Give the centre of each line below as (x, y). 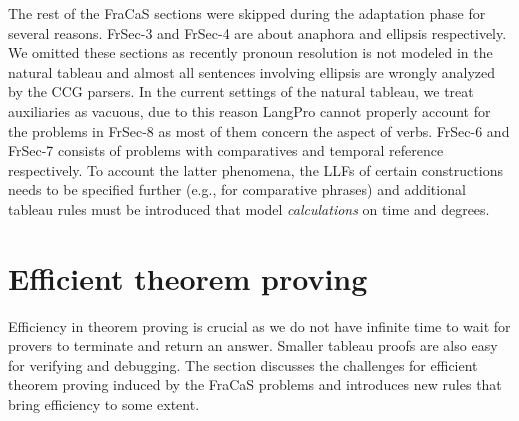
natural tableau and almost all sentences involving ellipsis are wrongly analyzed (252, 71)
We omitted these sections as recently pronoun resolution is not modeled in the (250, 52)
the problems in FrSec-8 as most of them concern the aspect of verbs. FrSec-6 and (259, 130)
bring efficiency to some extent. (104, 404)
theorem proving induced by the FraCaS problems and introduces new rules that (255, 384)
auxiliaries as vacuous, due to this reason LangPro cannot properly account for (249, 110)
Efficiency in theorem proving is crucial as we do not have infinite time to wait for (259, 325)
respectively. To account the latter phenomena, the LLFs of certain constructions (255, 169)
